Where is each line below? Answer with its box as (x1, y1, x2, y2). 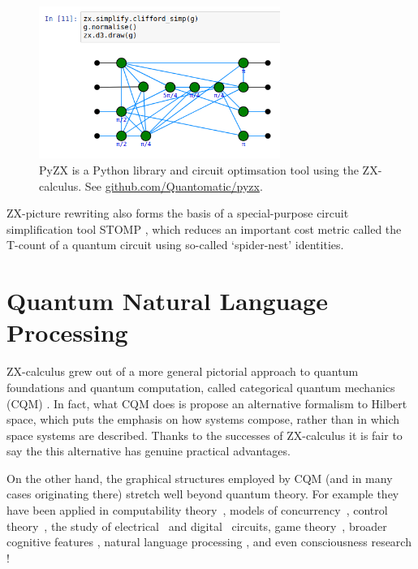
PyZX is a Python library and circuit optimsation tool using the (39, 162, 359, 179)
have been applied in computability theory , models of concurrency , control (6, 502, 388, 519)
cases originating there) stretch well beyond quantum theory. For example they (6, 485, 399, 502)
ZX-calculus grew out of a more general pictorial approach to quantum (6, 363, 359, 380)
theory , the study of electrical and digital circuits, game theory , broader (6, 517, 387, 534)
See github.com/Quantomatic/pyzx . (84, 177, 263, 194)
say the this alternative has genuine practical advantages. (6, 442, 291, 459)
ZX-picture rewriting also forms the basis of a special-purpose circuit (6, 205, 349, 222)
